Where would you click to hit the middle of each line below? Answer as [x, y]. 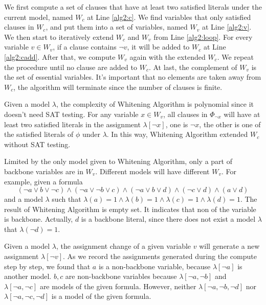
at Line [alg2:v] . [227, 27]
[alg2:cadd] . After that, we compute [60, 56]
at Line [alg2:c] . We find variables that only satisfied [169, 17]
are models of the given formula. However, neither [118, 286]
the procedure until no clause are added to [71, 67]
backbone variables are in [44, 171]
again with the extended [168, 56]
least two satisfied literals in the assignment [72, 124]
